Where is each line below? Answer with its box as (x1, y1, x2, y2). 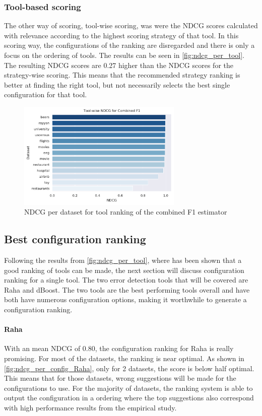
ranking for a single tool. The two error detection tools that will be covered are (4, 274, 248, 285)
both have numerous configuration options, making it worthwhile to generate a (4, 294, 247, 305)
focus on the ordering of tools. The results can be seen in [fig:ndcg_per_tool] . (4, 50, 244, 60)
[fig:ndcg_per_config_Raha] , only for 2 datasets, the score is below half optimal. (4, 363, 254, 373)
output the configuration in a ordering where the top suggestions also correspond (4, 392, 254, 403)
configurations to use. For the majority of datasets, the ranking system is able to (4, 382, 253, 393)
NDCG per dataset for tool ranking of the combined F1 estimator (24, 206, 227, 217)
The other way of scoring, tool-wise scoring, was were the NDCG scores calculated (4, 20, 258, 31)
